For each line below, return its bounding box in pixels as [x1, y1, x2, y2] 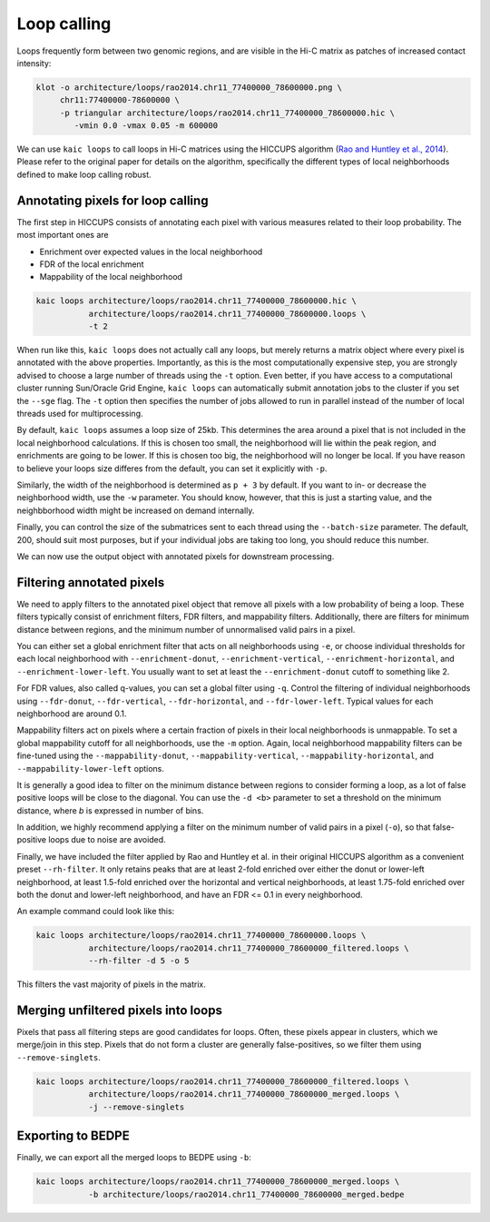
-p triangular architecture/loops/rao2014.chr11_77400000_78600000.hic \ [59, 107, 395, 118]
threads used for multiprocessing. [16, 409, 144, 419]
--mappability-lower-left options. [16, 763, 165, 774]
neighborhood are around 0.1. [16, 708, 127, 719]
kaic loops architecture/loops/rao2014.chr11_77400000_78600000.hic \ [35, 296, 358, 306]
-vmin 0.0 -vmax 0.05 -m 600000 [73, 121, 218, 131]
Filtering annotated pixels [16, 575, 165, 590]
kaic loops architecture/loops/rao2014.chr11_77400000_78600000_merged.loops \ [35, 1177, 400, 1187]
